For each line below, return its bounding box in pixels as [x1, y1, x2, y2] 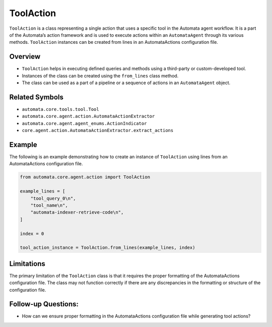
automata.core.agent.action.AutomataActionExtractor [22, 113, 155, 119]
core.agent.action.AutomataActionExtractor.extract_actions [22, 127, 174, 134]
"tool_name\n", [30, 202, 68, 208]
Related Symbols [9, 93, 64, 101]
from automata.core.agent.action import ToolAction [20, 174, 151, 180]
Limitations [9, 259, 45, 268]
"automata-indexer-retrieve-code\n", [30, 210, 124, 215]
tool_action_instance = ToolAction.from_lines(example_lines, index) [20, 245, 195, 250]
